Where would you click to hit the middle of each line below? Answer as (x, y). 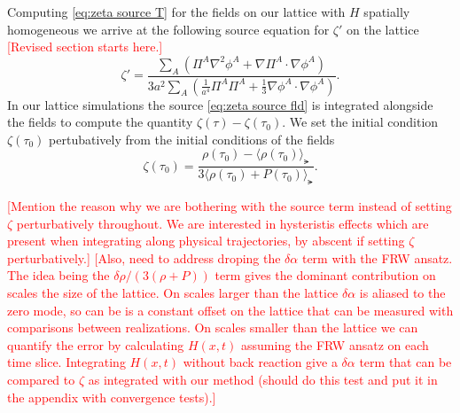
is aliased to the (402, 293)
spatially (387, 12)
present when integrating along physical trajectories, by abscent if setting (206, 241)
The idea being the (58, 275)
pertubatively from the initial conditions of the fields (192, 139)
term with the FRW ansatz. (377, 257)
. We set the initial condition (360, 122)
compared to (41, 379)
